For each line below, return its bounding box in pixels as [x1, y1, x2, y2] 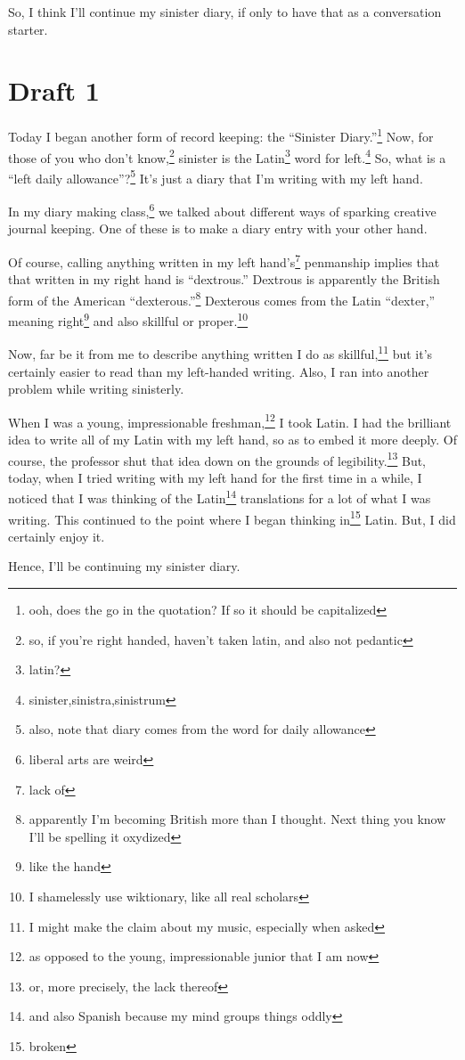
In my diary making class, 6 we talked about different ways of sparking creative [8, 200, 436, 220]
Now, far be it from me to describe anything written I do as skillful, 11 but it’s [8, 342, 433, 363]
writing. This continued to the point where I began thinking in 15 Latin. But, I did [8, 507, 456, 528]
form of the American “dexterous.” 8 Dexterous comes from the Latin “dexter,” [8, 288, 436, 309]
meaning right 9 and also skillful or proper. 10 [8, 309, 249, 330]
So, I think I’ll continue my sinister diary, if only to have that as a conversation [8, 3, 442, 20]
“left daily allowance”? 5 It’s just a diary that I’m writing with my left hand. [8, 166, 423, 187]
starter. [8, 20, 48, 38]
